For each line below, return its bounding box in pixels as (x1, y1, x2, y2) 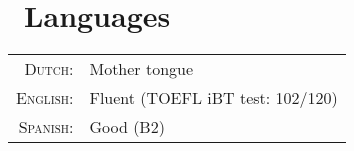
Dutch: (24, 57, 74, 81)
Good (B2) (89, 115, 165, 139)
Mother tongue (89, 57, 194, 81)
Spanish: (18, 115, 74, 139)
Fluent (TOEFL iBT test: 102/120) (89, 86, 338, 110)
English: (16, 86, 74, 110)
